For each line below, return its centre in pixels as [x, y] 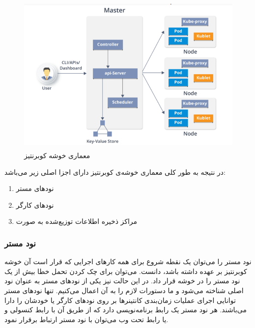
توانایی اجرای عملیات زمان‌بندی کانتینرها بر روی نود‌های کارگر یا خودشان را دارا [120, 300]
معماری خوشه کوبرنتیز [57, 155]
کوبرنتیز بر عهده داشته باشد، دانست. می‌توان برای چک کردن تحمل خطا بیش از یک [126, 271]
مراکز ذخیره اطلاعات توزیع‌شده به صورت [77, 221]
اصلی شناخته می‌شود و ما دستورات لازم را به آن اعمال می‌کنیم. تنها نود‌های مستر [124, 290]
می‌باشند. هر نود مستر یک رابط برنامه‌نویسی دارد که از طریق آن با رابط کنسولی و [126, 310]
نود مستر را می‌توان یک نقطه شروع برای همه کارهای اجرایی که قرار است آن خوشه [128, 261]
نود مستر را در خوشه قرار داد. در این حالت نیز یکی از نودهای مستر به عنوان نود [122, 281]
